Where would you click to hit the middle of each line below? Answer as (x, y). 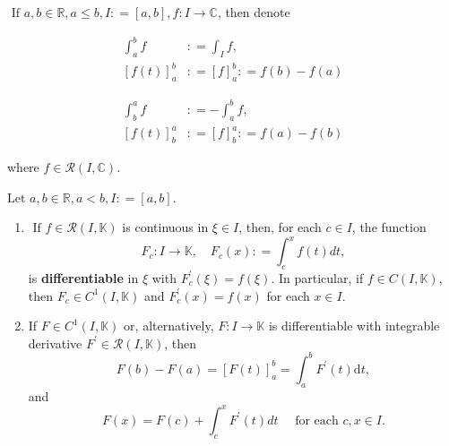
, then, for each (280, 227)
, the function (389, 227)
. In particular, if (317, 277)
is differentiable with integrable (354, 326)
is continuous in (165, 227)
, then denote (254, 12)
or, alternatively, (169, 326)
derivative (55, 343)
